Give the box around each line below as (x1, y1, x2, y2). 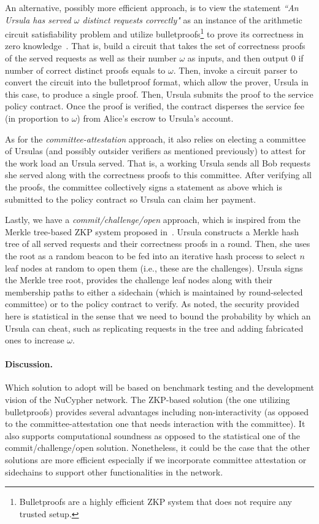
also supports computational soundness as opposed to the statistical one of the (5, 429, 301, 442)
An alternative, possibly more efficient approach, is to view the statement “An (5, 1, 299, 14)
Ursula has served (5, 13, 71, 26)
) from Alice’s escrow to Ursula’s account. (77, 112, 234, 124)
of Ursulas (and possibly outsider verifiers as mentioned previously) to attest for (5, 144, 306, 157)
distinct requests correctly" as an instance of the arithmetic (82, 13, 302, 26)
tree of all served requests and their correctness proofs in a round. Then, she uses (5, 237, 310, 250)
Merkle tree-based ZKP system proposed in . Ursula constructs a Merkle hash (5, 225, 299, 238)
